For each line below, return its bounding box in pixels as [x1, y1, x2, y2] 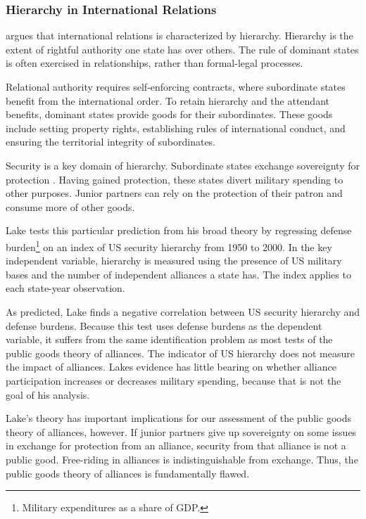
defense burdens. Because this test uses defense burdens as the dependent [6, 318, 322, 333]
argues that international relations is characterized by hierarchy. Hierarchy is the [6, 28, 353, 43]
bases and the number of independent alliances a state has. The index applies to [6, 267, 351, 281]
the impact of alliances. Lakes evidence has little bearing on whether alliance [6, 359, 336, 374]
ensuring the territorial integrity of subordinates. [6, 134, 216, 149]
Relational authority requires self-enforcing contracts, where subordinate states [6, 79, 346, 94]
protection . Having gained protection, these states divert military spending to [6, 172, 343, 186]
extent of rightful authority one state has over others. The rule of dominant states [6, 41, 359, 56]
